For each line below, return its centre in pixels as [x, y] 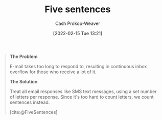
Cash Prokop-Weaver [78, 23]
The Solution [24, 81]
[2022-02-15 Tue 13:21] [78, 33]
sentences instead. [30, 102]
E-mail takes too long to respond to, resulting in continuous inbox [78, 66]
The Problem [24, 56]
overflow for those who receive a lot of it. [53, 72]
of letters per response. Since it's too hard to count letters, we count [82, 97]
